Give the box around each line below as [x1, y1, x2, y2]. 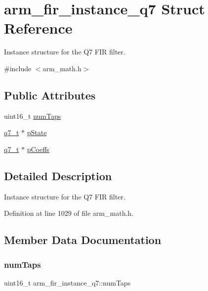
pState [27, 127, 47, 138]
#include [4, 63, 32, 73]
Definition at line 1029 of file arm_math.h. [4, 208, 133, 218]
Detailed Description [4, 168, 112, 183]
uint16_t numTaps [4, 110, 61, 121]
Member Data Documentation [4, 232, 162, 247]
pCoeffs [27, 144, 49, 154]
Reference [4, 18, 73, 38]
